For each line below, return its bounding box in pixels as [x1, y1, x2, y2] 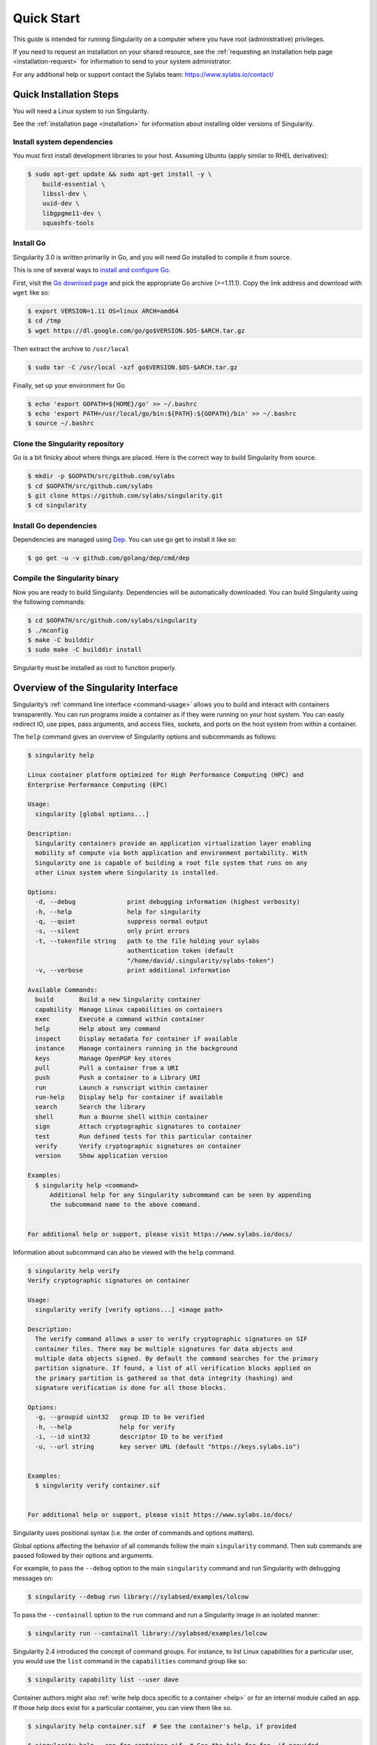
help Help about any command [35, 1025, 161, 1033]
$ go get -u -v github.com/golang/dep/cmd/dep [27, 554, 190, 562]
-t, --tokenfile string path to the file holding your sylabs [35, 937, 260, 945]
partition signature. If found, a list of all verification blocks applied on [35, 1365, 311, 1372]
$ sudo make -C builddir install [27, 646, 142, 654]
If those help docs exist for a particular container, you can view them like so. [13, 1703, 232, 1711]
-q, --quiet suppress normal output [35, 918, 209, 926]
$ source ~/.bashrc [27, 419, 94, 427]
